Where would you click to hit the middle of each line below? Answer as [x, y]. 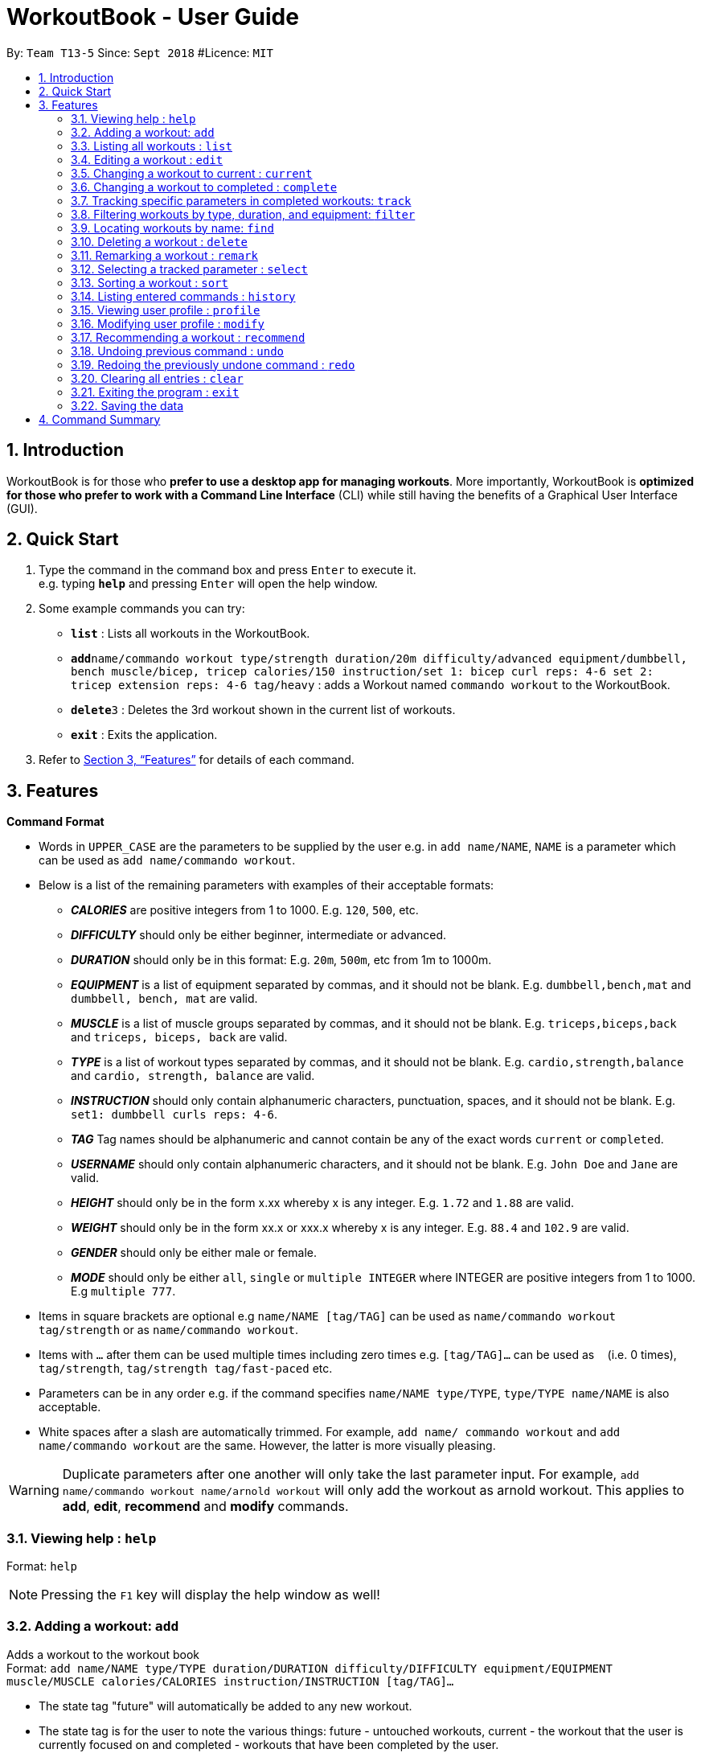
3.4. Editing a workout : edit [147, 159]
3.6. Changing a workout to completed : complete [204, 187]
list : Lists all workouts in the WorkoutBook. [191, 634]
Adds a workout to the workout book [103, 1654]
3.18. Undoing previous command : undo [178, 351]
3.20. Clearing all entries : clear [157, 378]
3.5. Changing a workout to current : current [192, 173]
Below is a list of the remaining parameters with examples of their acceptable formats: [266, 885]
